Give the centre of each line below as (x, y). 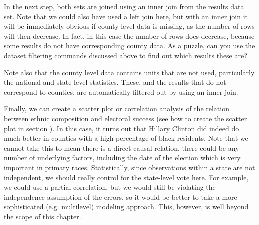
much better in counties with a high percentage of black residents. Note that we (126, 138)
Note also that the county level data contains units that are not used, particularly (129, 72)
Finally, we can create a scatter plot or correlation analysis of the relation (117, 109)
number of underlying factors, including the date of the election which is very (122, 158)
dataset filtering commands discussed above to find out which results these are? (126, 55)
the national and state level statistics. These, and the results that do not (115, 82)
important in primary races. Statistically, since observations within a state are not (130, 167)
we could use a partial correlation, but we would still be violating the (110, 187)
